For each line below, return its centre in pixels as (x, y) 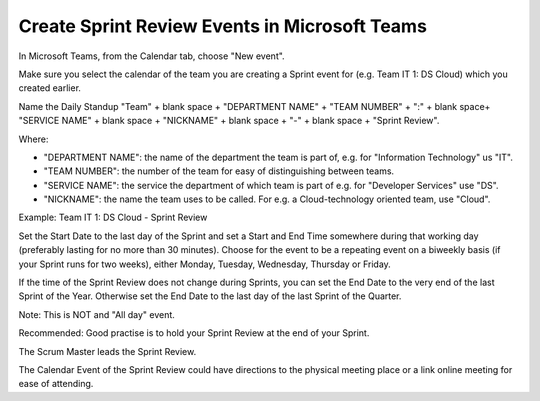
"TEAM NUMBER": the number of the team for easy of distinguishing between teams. (219, 171)
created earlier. (50, 88)
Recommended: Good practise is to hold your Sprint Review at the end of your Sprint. (194, 333)
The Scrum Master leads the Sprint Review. (107, 351)
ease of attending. (56, 384)
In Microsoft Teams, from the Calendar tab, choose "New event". (151, 56)
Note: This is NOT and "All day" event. (96, 314)
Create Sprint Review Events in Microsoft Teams (222, 26)
